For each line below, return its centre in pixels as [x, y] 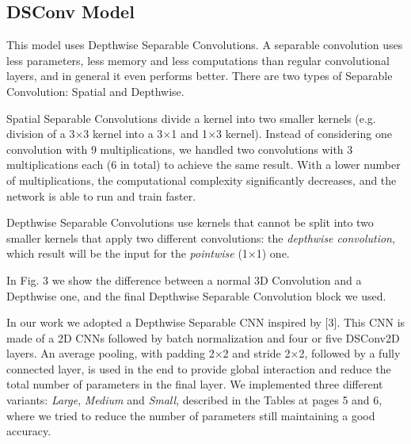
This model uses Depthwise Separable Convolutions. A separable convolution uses [205, 45]
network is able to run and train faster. [101, 195]
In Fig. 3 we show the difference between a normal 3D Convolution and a [184, 279]
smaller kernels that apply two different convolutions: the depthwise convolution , [201, 237]
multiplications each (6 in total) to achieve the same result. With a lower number [204, 165]
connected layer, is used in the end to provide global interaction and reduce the [199, 368]
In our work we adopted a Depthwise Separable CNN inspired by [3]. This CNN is [206, 322]
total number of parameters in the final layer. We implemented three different [195, 384]
